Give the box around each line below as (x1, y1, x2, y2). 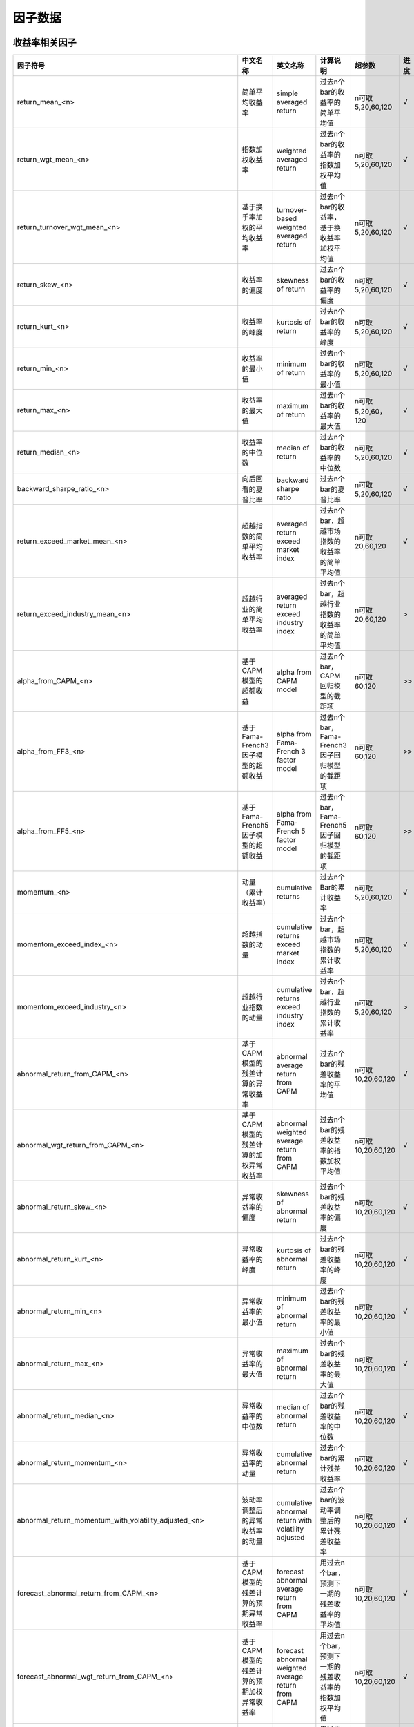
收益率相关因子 (12, 37, 77, 48)
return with (276, 1516, 313, 1525)
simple (276, 88, 298, 98)
